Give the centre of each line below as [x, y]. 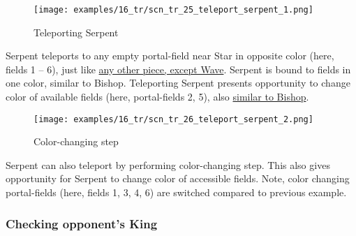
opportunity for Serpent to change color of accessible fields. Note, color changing [178, 178]
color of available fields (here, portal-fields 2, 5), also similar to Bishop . [157, 97]
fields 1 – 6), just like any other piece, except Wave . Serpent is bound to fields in [178, 69]
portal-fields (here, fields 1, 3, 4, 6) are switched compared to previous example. [176, 192]
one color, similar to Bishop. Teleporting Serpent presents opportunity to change [178, 83]
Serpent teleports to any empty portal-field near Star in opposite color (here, [170, 56]
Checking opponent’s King [82, 223]
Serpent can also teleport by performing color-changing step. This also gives [168, 164]
